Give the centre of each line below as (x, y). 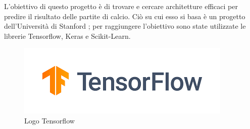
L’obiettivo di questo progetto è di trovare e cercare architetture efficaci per (121, 6)
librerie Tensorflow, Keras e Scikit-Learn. (67, 36)
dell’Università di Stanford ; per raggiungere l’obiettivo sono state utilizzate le (125, 26)
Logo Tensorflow (49, 120)
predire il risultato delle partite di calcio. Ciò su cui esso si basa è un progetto (125, 16)
